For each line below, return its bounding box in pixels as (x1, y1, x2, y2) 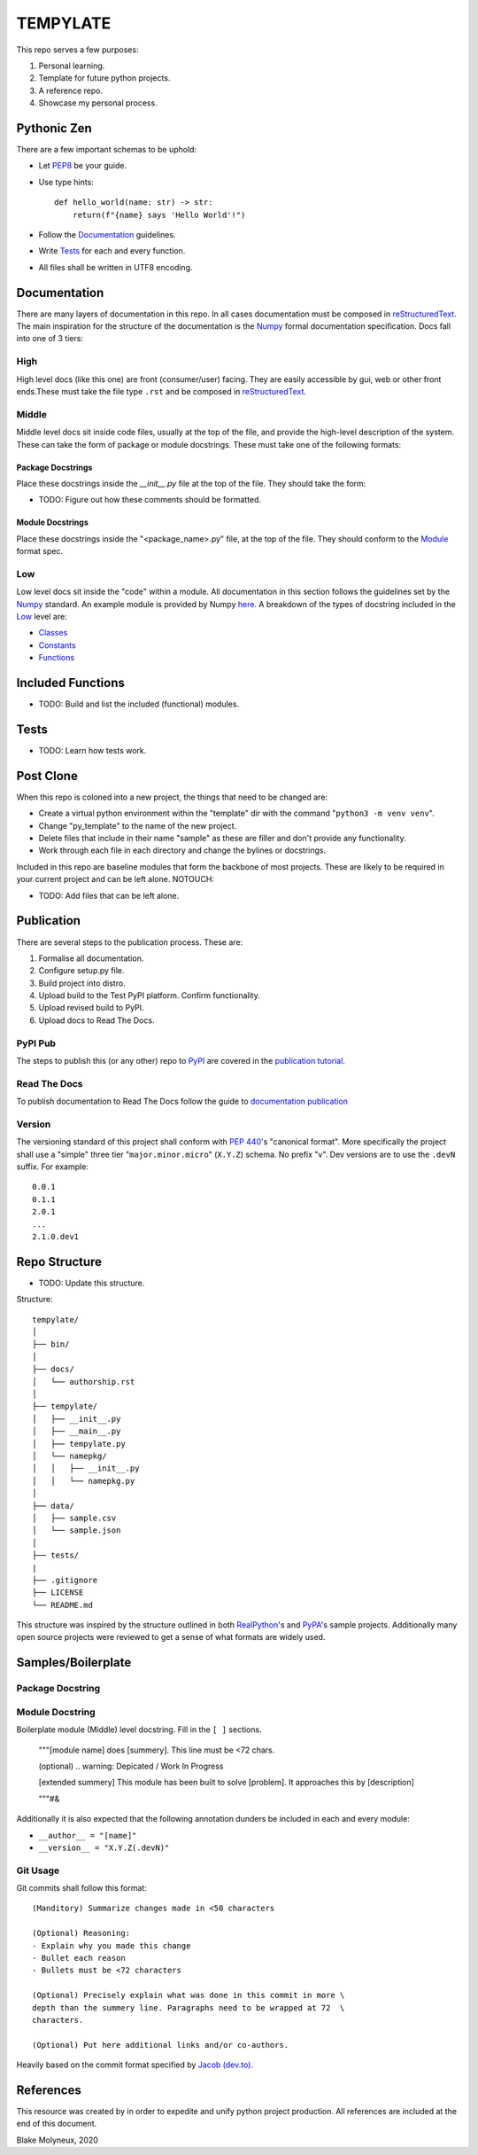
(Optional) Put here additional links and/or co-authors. (32, 2040, 289, 2050)
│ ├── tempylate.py (32, 1439, 126, 1448)
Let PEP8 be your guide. (38, 160, 127, 171)
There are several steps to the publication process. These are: (16, 936, 243, 948)
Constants (38, 639, 76, 651)
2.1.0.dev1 (32, 1232, 80, 1242)
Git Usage (16, 1864, 60, 1877)
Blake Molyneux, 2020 (16, 2135, 99, 2145)
